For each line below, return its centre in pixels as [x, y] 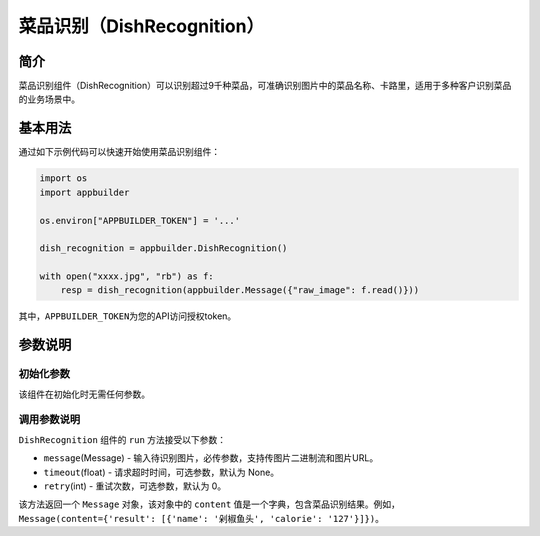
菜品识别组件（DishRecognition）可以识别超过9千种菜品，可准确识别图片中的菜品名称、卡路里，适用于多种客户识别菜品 [265, 86]
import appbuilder [84, 192]
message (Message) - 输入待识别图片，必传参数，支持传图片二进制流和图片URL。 [211, 458]
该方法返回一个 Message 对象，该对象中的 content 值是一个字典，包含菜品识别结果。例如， [209, 504]
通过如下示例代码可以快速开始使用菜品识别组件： [119, 152]
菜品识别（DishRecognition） [141, 26]
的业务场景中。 [49, 99]
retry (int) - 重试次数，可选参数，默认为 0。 [135, 486]
